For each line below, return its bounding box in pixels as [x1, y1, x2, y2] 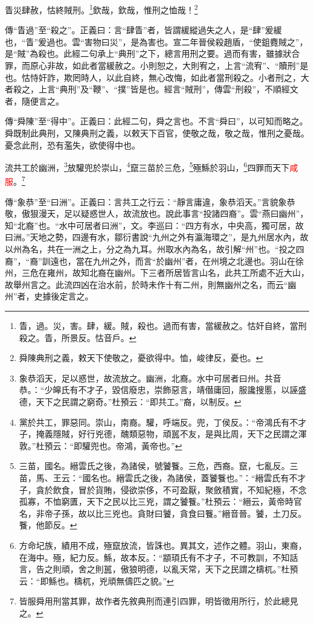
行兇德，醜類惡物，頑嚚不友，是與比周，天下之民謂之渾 [86, 427, 307, 440]
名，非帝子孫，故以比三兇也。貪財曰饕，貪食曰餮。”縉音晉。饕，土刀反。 [19, 506, 307, 519]
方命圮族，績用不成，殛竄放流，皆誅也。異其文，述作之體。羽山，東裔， [19, 538, 307, 551]
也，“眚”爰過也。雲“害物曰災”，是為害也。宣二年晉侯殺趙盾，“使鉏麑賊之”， [5, 35, 308, 48]
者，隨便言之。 [5, 94, 64, 107]
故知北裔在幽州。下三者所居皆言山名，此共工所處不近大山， [72, 266, 309, 279]
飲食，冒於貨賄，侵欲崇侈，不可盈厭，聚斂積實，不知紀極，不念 [53, 483, 307, 496]
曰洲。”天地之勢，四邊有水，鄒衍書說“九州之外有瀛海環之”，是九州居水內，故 [5, 231, 309, 243]
